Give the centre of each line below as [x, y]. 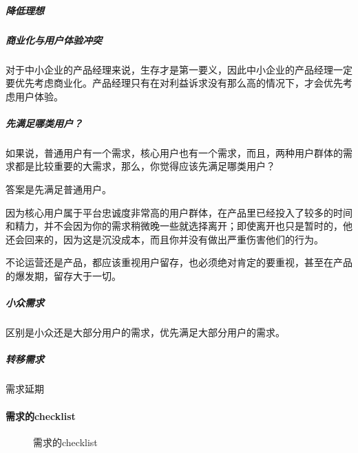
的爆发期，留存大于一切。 [63, 276]
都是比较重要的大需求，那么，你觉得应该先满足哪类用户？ [145, 166]
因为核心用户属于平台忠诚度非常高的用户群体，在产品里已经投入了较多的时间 [179, 212]
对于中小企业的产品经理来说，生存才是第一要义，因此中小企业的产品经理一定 [179, 69]
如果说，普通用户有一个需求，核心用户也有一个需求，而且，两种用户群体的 [174, 152]
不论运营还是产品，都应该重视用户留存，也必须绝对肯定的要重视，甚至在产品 [179, 262]
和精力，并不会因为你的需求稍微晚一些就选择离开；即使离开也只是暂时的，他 [179, 226]
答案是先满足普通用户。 [59, 189]
